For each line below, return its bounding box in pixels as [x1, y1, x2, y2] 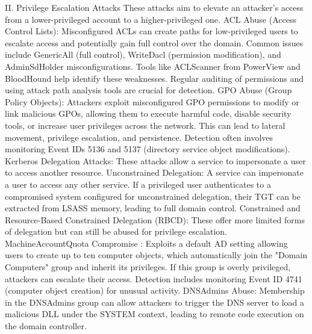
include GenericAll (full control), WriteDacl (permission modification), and [5, 48, 281, 61]
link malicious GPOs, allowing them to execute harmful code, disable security [5, 107, 292, 120]
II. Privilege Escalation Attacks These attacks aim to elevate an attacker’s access [5, 1, 304, 13]
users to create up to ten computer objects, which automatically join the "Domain [5, 249, 307, 261]
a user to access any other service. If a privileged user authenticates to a [5, 178, 271, 190]
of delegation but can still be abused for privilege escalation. [5, 225, 227, 238]
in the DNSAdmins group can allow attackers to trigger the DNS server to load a [5, 295, 305, 308]
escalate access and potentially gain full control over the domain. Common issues [5, 36, 304, 49]
